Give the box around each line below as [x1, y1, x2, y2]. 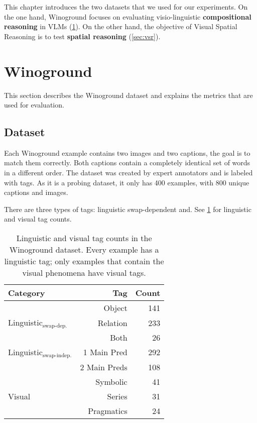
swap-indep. [42, 352, 72, 358]
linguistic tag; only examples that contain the [4, 255, 164, 267]
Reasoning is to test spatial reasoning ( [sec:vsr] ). [4, 31, 161, 41]
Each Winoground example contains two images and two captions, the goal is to [4, 147, 250, 158]
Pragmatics [88, 404, 127, 416]
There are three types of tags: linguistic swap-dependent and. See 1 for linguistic [4, 203, 251, 214]
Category [8, 287, 45, 299]
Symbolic [95, 375, 127, 387]
